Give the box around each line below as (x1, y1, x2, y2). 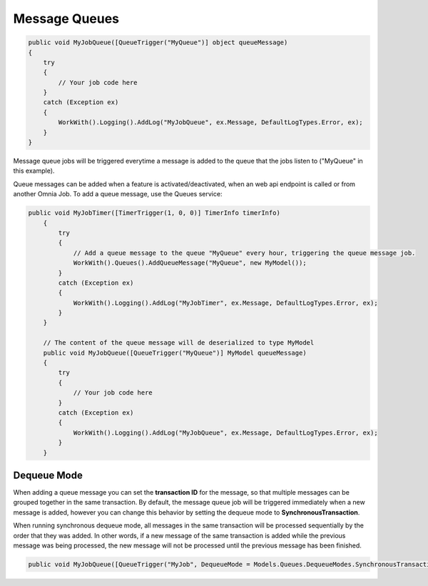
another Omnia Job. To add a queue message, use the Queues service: (13, 190, 223, 198)
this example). (13, 166, 55, 175)
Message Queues (13, 11, 120, 26)
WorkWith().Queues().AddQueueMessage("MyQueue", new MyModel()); (73, 259, 307, 267)
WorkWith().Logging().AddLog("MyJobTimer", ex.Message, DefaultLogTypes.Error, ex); (73, 298, 378, 307)
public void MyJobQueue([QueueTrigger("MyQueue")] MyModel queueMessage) (43, 348, 307, 357)
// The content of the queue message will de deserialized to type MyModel (43, 339, 315, 347)
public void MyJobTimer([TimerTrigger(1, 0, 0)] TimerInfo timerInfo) (28, 209, 281, 217)
